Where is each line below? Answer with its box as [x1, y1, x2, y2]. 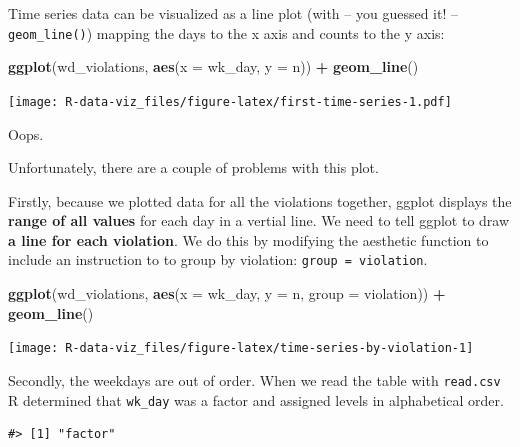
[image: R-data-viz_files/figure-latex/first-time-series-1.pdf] [8, 94, 452, 109]
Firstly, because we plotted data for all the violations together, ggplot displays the [8, 190, 512, 211]
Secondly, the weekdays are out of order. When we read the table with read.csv [8, 369, 501, 390]
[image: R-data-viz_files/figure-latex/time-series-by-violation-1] [8, 341, 474, 356]
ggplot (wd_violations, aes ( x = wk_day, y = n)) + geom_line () [8, 56, 419, 77]
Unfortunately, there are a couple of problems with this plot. [8, 157, 379, 178]
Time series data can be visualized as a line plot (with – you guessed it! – [8, 3, 459, 23]
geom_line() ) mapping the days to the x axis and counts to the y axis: [8, 22, 445, 43]
